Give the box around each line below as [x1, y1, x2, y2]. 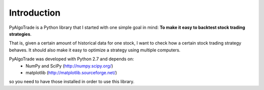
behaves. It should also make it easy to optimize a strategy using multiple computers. [9, 47, 181, 53]
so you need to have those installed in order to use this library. [9, 79, 134, 85]
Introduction [9, 7, 61, 18]
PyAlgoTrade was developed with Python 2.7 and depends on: [9, 56, 134, 62]
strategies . [9, 31, 32, 37]
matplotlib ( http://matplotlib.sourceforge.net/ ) [25, 69, 117, 75]
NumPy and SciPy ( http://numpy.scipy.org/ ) [25, 63, 113, 68]
